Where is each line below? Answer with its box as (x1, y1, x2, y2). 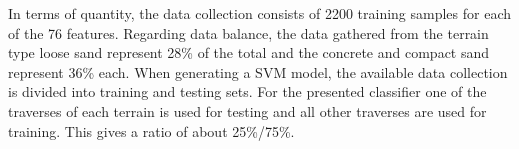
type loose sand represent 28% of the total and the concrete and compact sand (8, 42, 490, 63)
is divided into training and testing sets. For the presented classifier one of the (8, 81, 487, 102)
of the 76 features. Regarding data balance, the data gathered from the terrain (8, 22, 489, 43)
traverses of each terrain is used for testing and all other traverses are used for (8, 100, 487, 121)
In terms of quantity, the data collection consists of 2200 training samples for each (8, 3, 512, 23)
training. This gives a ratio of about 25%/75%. (8, 120, 295, 141)
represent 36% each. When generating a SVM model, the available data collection (8, 61, 508, 82)
